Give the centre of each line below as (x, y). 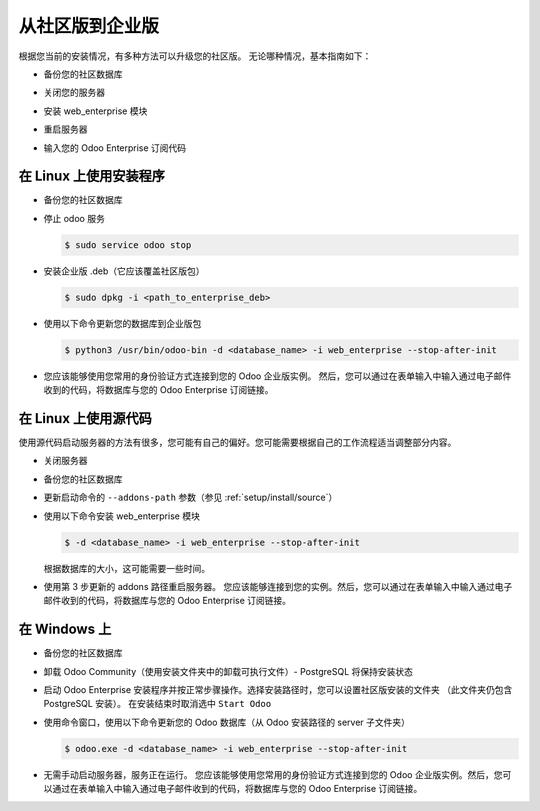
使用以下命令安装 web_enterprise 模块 (121, 516)
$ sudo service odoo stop (128, 244)
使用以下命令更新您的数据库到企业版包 (122, 323)
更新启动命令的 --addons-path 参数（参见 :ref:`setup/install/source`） (190, 497)
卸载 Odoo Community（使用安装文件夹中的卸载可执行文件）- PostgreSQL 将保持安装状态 (228, 671)
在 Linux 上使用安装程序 (91, 176)
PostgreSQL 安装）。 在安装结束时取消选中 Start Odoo (157, 704)
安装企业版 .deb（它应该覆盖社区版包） (124, 271)
